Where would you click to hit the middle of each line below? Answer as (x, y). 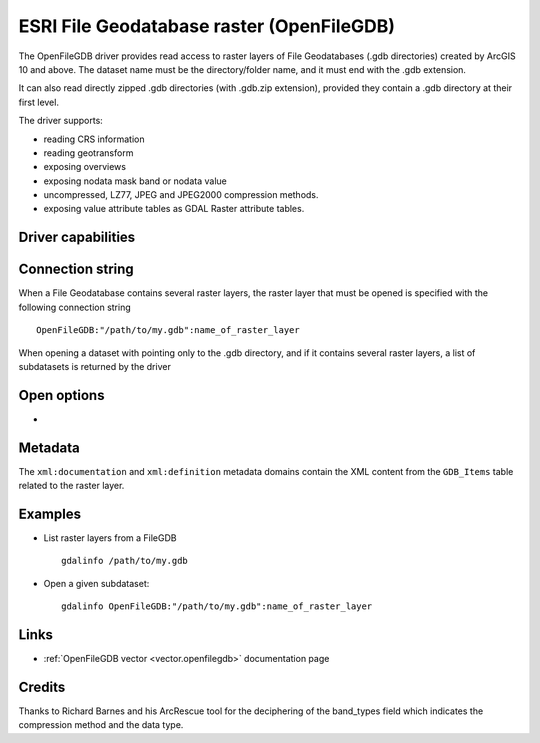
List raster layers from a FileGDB (110, 538)
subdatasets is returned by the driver (95, 366)
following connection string (75, 307)
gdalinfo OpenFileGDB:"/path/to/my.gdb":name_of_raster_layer (217, 606)
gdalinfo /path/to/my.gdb (125, 561)
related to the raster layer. (71, 486)
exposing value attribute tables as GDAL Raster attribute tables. (174, 209)
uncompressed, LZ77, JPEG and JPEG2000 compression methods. (181, 195)
